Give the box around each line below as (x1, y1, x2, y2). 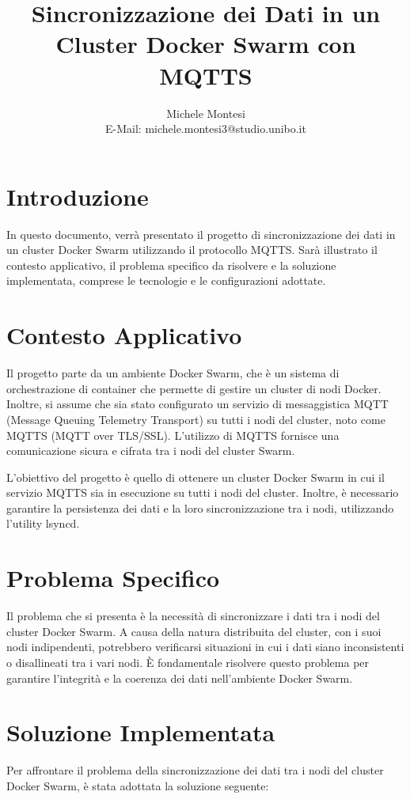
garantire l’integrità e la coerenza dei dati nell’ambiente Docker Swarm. (6, 669, 353, 686)
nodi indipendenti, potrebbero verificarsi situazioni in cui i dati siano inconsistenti (6, 638, 404, 655)
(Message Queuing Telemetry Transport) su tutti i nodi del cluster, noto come (6, 411, 385, 427)
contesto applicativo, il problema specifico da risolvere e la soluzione (6, 256, 336, 273)
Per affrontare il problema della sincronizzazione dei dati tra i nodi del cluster (6, 762, 384, 778)
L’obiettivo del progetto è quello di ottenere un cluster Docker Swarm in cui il (6, 468, 385, 485)
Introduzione (6, 180, 149, 212)
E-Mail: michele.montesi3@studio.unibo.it (105, 120, 306, 137)
